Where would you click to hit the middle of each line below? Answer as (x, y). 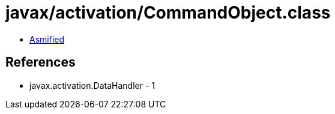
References (41, 62)
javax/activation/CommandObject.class (168, 13)
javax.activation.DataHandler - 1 (92, 85)
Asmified (47, 39)
